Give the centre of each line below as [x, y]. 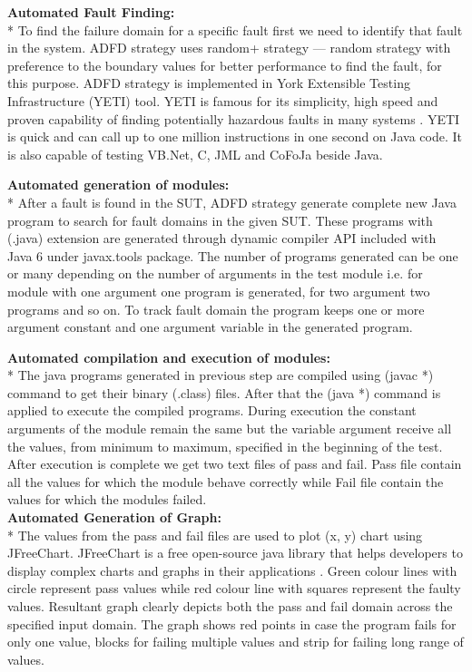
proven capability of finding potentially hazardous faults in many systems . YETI [234, 118]
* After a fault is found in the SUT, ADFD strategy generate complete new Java [232, 202]
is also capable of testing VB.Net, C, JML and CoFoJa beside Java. [195, 154]
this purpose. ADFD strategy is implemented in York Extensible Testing [209, 83]
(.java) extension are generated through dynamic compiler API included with [222, 238]
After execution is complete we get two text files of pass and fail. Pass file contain [235, 464]
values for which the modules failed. [107, 499]
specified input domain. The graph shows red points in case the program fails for [232, 623]
